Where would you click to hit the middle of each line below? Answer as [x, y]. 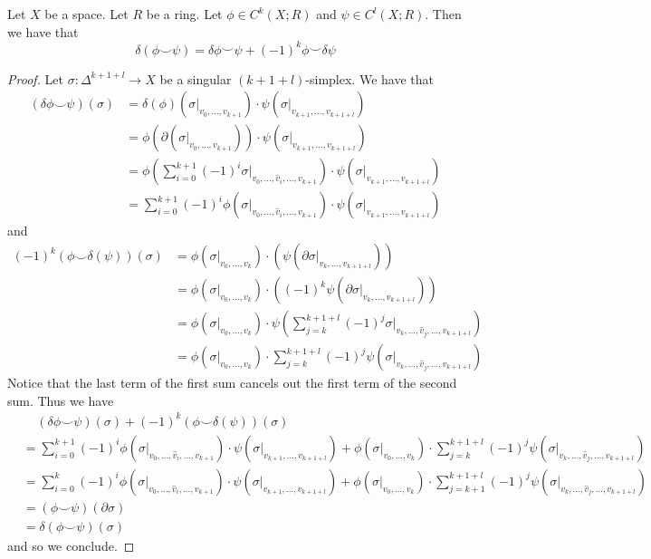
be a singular [196, 78]
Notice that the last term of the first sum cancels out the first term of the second [232, 383]
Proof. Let [35, 78]
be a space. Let [86, 14]
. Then [443, 14]
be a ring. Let [184, 14]
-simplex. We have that [369, 78]
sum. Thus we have [61, 400]
